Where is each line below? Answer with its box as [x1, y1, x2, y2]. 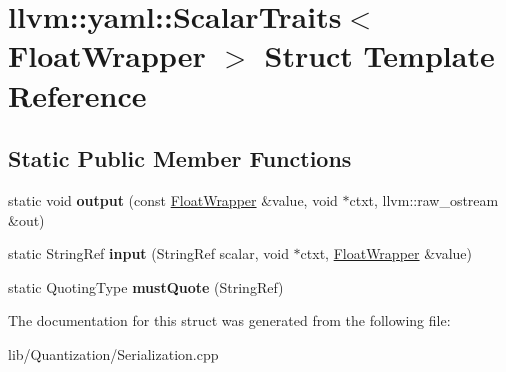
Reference [8, 74, 147, 115]
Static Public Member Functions [8, 143, 352, 174]
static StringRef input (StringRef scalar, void [8, 243, 289, 264]
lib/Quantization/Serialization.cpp [8, 343, 219, 364]
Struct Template [264, 35, 495, 76]
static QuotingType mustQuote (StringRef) [8, 276, 284, 297]
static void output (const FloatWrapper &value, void [8, 189, 338, 210]
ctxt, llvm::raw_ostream [349, 189, 499, 210]
